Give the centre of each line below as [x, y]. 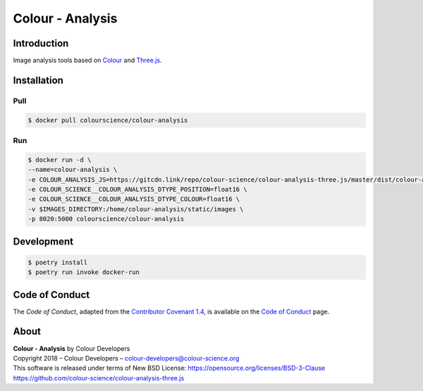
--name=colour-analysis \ [73, 170]
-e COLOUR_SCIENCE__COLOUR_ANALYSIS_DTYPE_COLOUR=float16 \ [134, 199]
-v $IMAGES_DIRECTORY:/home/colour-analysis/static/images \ [136, 209]
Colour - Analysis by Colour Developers [72, 348]
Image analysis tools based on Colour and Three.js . [87, 61]
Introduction [41, 43]
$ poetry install [58, 262]
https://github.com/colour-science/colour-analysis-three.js [99, 378]
